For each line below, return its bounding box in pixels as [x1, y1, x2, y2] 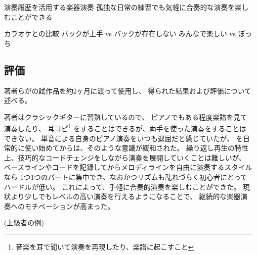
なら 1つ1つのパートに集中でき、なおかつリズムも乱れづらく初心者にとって [4, 171, 248, 182]
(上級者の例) [4, 217, 44, 228]
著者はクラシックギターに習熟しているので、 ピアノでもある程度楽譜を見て [4, 111, 248, 122]
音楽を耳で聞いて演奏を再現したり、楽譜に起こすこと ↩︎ [15, 241, 194, 252]
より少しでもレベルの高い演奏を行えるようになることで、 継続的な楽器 [10, 191, 241, 202]
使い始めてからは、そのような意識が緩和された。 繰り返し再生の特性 [24, 143, 249, 153]
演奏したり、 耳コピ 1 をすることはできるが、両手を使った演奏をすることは [4, 122, 247, 134]
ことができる [10, 11, 52, 22]
